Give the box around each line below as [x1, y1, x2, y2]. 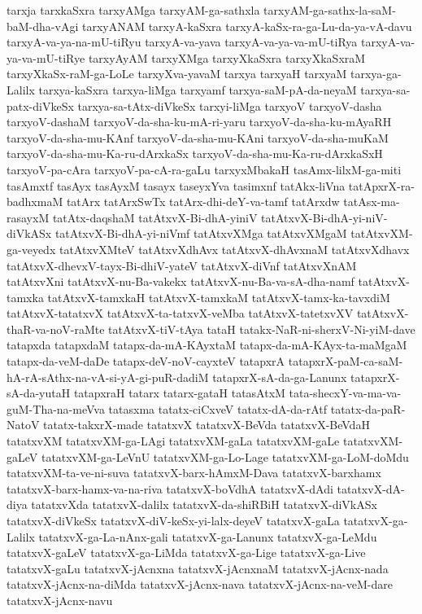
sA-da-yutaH [7, 384, 71, 401]
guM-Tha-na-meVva [7, 400, 105, 417]
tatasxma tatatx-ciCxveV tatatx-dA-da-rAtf [108, 400, 328, 417]
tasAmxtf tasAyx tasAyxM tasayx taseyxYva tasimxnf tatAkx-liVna [7, 177, 346, 194]
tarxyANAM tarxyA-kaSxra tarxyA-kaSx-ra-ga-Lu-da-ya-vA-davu [81, 17, 412, 34]
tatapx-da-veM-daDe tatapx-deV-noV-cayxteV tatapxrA [7, 353, 285, 370]
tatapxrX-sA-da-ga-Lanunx [212, 368, 347, 385]
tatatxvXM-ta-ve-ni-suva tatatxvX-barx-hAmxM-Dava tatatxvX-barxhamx [7, 464, 381, 481]
